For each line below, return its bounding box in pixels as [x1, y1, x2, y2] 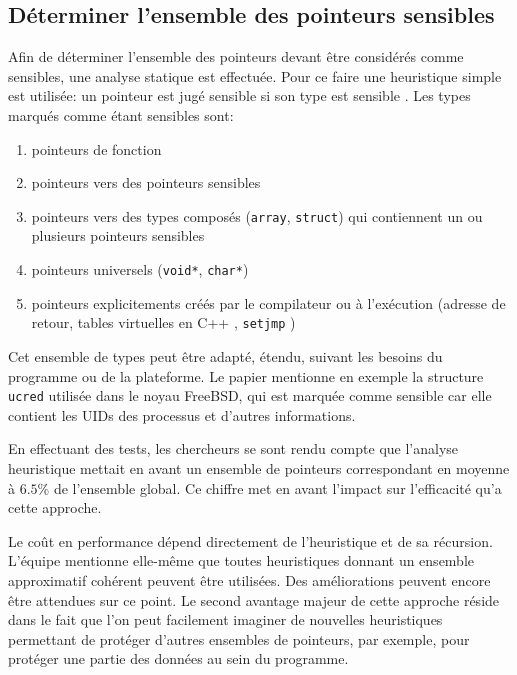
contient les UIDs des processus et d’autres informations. [8, 404, 356, 425]
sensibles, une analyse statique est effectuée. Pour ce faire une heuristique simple [8, 65, 502, 86]
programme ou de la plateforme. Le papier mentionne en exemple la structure [8, 365, 484, 386]
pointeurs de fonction [31, 138, 162, 159]
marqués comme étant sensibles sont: [8, 104, 234, 125]
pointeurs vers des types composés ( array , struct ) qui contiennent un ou [31, 205, 483, 226]
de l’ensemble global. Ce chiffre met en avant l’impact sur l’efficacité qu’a [53, 477, 502, 498]
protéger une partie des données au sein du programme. [8, 648, 349, 669]
